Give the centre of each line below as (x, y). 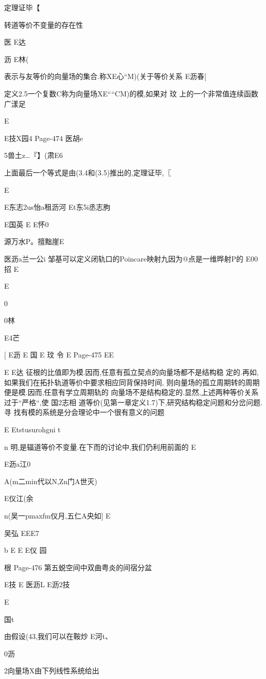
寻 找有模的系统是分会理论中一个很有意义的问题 (84, 412)
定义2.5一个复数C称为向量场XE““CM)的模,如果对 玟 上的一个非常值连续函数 (131, 93)
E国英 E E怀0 (26, 224)
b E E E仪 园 (26, 550)
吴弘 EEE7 (22, 533)
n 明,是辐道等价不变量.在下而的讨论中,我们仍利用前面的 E (100, 446)
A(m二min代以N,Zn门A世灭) (51, 481)
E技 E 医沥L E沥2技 (37, 584)
